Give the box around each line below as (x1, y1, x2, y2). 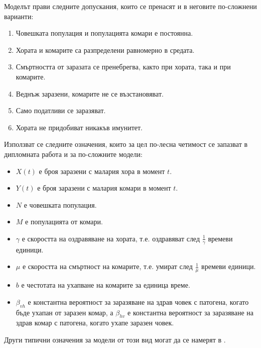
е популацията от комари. (25, 216, 103, 227)
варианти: (4, 11, 34, 21)
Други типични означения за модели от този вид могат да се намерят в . (4, 334, 226, 344)
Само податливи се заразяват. (16, 105, 106, 116)
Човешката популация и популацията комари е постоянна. (16, 28, 193, 38)
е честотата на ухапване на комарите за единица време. (21, 280, 190, 290)
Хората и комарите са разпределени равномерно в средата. (16, 44, 195, 55)
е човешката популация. (24, 199, 97, 210)
